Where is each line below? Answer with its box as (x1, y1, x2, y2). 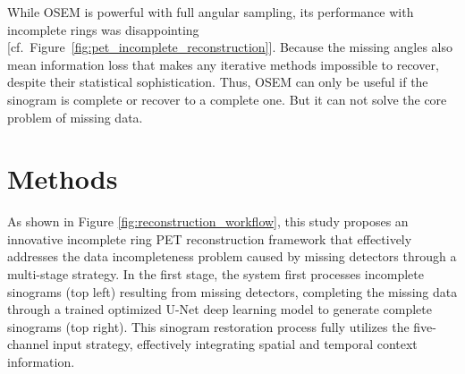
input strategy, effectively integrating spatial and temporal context (52, 335, 418, 353)
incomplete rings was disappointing (7, 20, 199, 38)
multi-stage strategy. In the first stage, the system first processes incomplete (7, 265, 424, 284)
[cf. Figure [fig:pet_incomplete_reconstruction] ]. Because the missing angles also (7, 38, 452, 56)
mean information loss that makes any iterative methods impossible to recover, (7, 55, 439, 73)
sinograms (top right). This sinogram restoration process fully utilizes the (7, 317, 410, 336)
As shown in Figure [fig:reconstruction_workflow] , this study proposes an (7, 212, 409, 231)
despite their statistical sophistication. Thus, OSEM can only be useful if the (7, 72, 428, 91)
